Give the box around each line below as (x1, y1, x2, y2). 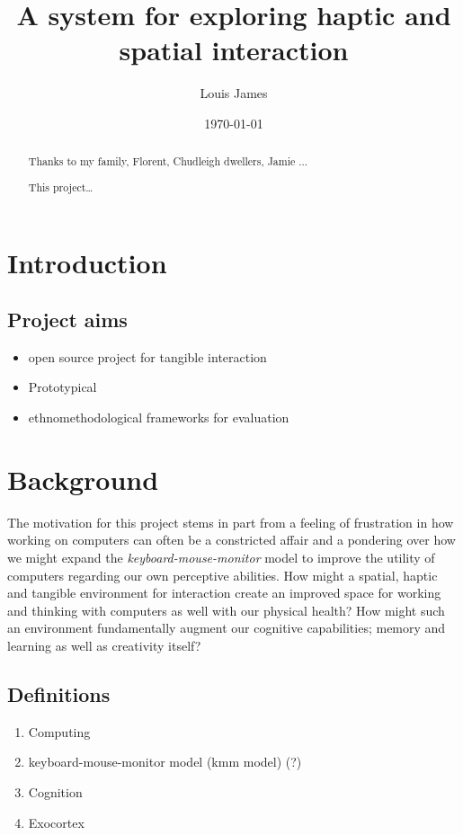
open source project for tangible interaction (28, 347, 267, 366)
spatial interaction (119, 31, 349, 68)
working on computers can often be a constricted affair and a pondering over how (7, 530, 456, 549)
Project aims (7, 306, 128, 333)
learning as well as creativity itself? (7, 635, 201, 654)
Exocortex (28, 813, 85, 831)
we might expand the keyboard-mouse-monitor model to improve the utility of (7, 547, 435, 566)
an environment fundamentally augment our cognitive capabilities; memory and (7, 618, 446, 637)
